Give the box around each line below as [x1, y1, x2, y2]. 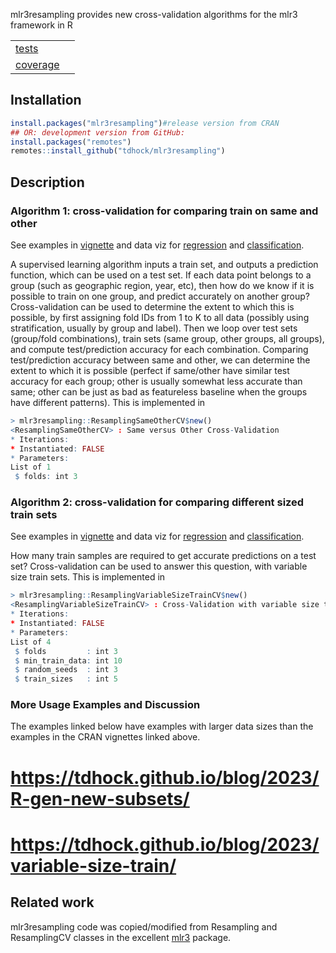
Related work [10, 894, 95, 911]
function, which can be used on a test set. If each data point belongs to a [10, 269, 312, 281]
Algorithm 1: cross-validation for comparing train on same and [10, 204, 319, 218]
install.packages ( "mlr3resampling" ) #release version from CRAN [10, 118, 280, 128]
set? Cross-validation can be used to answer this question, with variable [10, 560, 308, 573]
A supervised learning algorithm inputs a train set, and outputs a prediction [10, 259, 319, 270]
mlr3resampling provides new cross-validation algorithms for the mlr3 [10, 9, 298, 20]
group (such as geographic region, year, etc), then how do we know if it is [10, 280, 315, 291]
